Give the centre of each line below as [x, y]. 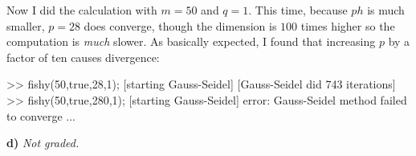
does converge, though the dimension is [180, 25]
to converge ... [41, 115]
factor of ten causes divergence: [83, 57]
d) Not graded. [43, 143]
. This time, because [298, 10]
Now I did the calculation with [82, 10]
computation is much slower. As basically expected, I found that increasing [191, 41]
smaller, [26, 25]
